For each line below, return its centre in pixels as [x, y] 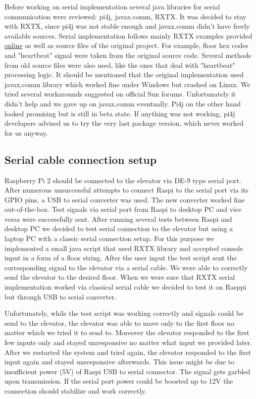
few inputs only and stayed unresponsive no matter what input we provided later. [128, 342]
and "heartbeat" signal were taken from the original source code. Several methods [128, 55]
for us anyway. [26, 132]
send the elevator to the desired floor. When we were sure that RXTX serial [120, 277]
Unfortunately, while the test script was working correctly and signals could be [124, 313]
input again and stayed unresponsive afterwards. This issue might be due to [120, 362]
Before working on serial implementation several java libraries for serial [112, 6]
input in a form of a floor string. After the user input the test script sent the [121, 258]
